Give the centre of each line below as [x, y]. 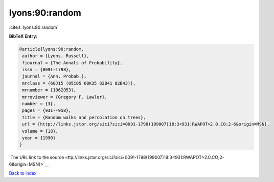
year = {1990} [39, 138]
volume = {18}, [40, 131]
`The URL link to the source [36, 157]
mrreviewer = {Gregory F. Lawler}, [65, 97]
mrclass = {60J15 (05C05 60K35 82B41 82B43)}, [79, 83]
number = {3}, [39, 104]
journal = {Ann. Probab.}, [54, 76]
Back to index [23, 173]
